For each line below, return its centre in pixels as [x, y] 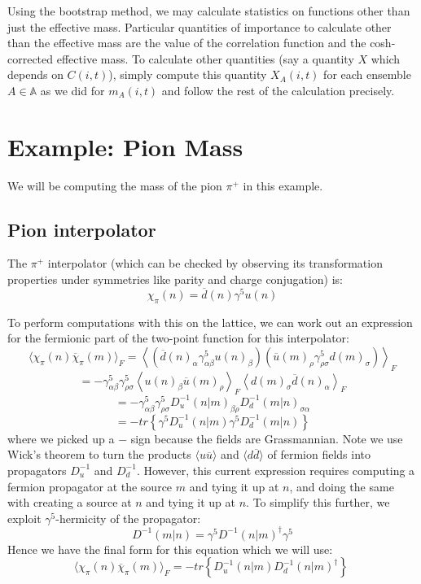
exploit [24, 518]
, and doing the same [342, 486]
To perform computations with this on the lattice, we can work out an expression [210, 322]
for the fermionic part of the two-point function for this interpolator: [178, 338]
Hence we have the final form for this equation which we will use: [170, 549]
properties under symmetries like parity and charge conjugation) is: [175, 279]
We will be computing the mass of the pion [115, 185]
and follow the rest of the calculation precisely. [278, 90]
